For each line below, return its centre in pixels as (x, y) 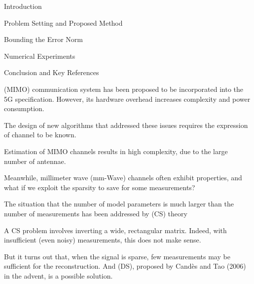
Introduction (23, 6)
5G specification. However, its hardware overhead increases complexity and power (127, 99)
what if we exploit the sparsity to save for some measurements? (100, 187)
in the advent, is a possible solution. (58, 275)
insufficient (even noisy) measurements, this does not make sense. (103, 240)
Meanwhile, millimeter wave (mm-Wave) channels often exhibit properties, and (123, 178)
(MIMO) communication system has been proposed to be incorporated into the (124, 89)
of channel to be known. (40, 135)
